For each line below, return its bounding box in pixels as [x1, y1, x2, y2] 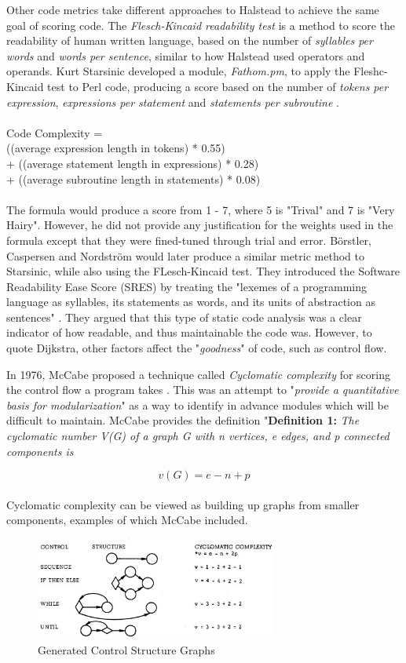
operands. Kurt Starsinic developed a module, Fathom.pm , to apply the [6, 63, 350, 79]
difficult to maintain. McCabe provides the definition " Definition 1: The [6, 412, 360, 428]
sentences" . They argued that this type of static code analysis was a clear [6, 308, 362, 325]
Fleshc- [353, 63, 388, 79]
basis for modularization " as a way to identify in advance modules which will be [6, 396, 389, 413]
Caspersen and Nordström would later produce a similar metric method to [6, 247, 364, 264]
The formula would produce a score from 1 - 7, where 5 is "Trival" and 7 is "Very [6, 201, 395, 217]
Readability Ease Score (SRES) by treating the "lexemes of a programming [6, 278, 367, 294]
